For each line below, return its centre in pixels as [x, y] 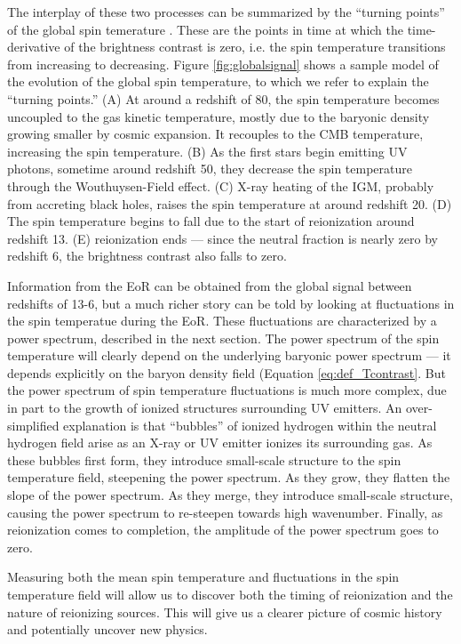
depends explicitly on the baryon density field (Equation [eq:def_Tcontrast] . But [227, 372]
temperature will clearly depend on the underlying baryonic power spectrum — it [229, 355]
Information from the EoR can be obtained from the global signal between [210, 285]
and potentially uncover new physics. [107, 629]
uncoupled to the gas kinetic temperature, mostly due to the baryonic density [219, 116]
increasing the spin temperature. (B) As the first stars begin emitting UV [207, 151]
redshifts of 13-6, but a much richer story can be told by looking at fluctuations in [231, 303]
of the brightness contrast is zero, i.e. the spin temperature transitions [255, 47]
